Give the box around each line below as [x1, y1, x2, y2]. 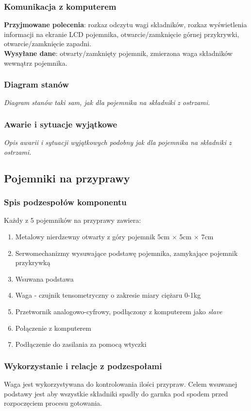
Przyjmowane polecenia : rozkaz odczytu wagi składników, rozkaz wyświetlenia [4, 19, 247, 30]
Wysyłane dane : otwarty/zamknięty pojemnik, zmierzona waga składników [4, 48, 233, 58]
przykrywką [15, 257, 50, 268]
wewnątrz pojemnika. [4, 57, 67, 68]
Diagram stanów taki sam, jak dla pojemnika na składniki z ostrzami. [4, 97, 210, 107]
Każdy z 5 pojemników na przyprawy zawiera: [4, 215, 141, 225]
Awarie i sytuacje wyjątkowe [4, 118, 117, 130]
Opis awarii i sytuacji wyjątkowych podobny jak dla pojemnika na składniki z [4, 137, 232, 147]
